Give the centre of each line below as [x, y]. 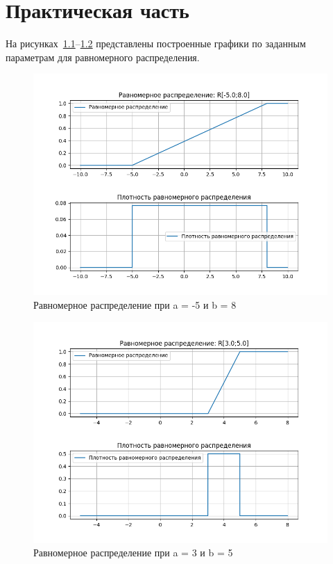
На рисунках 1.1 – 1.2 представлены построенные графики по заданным [156, 43]
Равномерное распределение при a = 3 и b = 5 [133, 553]
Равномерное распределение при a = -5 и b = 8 [135, 304]
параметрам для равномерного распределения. [103, 57]
